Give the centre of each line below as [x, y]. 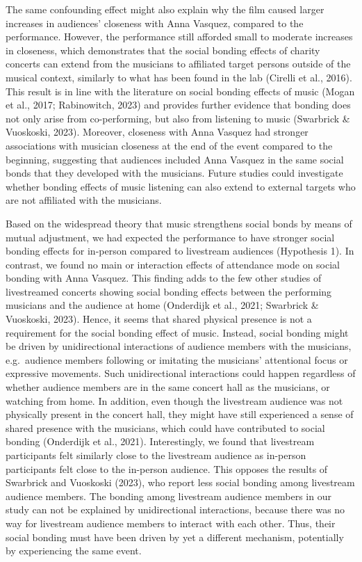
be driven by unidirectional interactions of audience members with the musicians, [179, 346]
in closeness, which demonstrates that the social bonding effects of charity [163, 50]
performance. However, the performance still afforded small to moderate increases [179, 37]
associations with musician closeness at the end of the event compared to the [169, 145]
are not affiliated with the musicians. [84, 200]
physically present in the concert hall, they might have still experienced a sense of [180, 414]
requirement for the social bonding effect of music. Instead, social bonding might [177, 332]
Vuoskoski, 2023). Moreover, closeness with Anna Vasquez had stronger [157, 132]
